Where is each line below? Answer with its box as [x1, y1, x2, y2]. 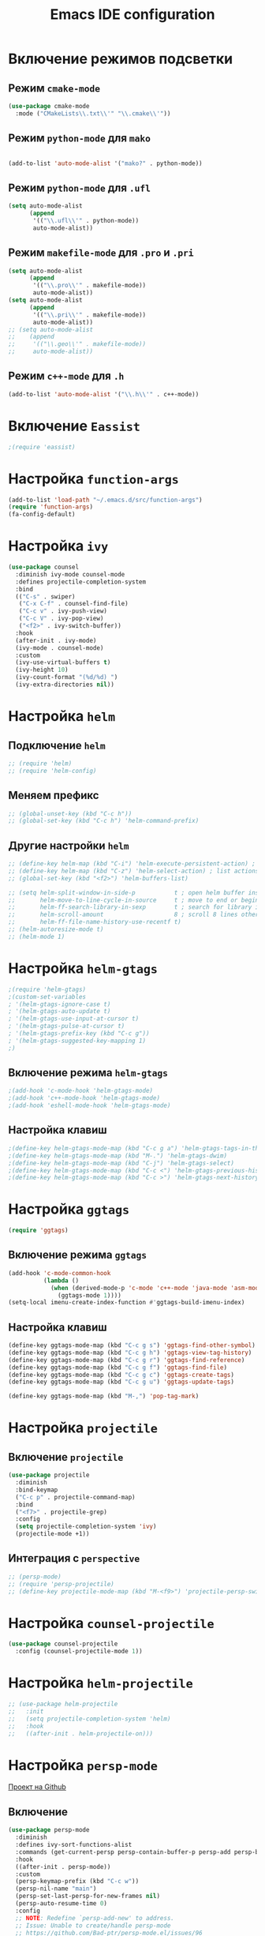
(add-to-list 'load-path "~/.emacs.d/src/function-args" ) [8, 496, 203, 504]
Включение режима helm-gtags [8, 1066, 168, 1079]
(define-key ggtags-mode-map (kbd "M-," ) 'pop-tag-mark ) [8, 1392, 200, 1401]
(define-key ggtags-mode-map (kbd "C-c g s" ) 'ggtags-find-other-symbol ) [8, 1341, 256, 1349]
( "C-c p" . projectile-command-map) [15, 1493, 136, 1501]
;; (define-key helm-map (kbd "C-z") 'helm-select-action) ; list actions [8, 867, 259, 875]
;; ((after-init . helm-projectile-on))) [8, 1729, 154, 1738]
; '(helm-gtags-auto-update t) [8, 1007, 111, 1015]
